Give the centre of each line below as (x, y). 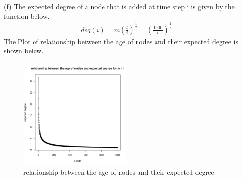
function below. (27, 16)
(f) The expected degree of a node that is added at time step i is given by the (119, 6)
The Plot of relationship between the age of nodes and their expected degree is (121, 41)
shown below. (24, 51)
